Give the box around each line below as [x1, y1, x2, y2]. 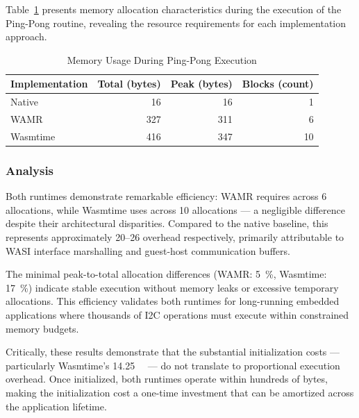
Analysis [6, 161, 54, 178]
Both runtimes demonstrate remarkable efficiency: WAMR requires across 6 [6, 189, 327, 203]
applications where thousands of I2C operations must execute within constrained [6, 307, 349, 321]
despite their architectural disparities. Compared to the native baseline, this [6, 216, 328, 231]
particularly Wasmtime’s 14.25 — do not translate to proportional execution [6, 358, 340, 372]
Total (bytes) [97, 76, 161, 91]
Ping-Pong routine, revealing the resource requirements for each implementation [6, 15, 347, 30]
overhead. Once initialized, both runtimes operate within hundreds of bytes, [6, 371, 328, 386]
